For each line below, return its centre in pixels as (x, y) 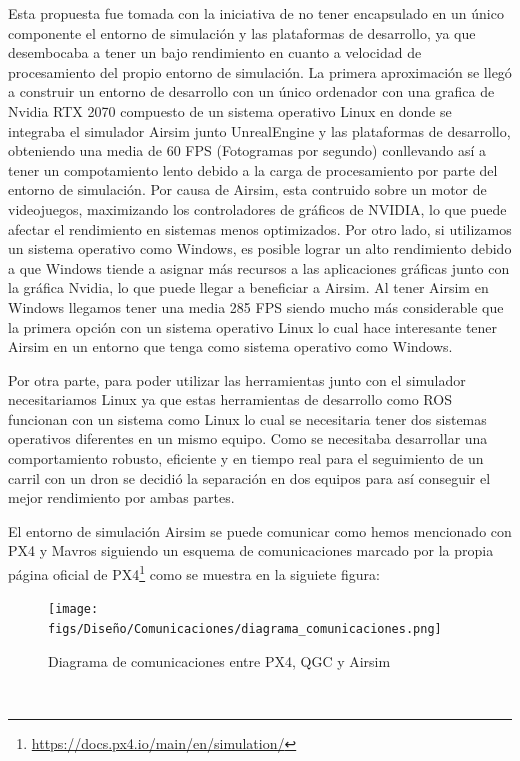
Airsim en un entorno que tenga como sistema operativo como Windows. (230, 346)
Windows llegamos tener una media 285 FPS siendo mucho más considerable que (256, 306)
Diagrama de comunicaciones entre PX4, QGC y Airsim (219, 660)
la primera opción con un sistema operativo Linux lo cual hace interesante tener (253, 326)
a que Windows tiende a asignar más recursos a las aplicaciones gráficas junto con (259, 267)
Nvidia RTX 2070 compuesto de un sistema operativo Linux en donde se (230, 110)
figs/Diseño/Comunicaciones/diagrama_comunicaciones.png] (245, 628)
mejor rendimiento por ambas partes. (121, 497)
